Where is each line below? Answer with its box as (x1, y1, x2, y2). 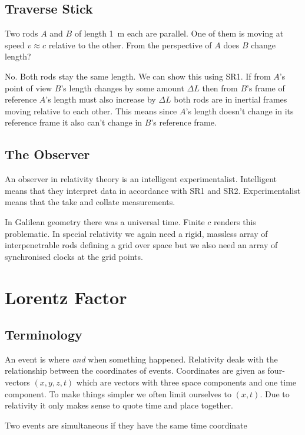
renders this (214, 215, 256, 228)
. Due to (260, 387, 290, 400)
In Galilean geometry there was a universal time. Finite (5, 215, 205, 228)
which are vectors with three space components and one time (76, 376, 297, 388)
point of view (5, 81, 52, 94)
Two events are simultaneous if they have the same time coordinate (5, 418, 247, 431)
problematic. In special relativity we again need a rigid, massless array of (5, 227, 268, 239)
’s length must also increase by (45, 93, 156, 106)
